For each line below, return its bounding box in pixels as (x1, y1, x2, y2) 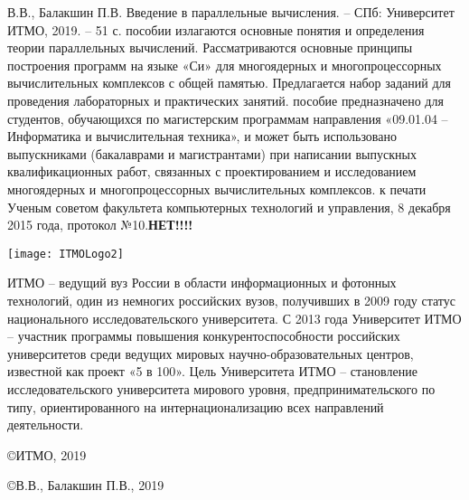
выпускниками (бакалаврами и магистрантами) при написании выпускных (7, 144, 417, 163)
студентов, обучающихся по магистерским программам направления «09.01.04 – (7, 108, 448, 127)
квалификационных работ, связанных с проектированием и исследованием (7, 162, 417, 181)
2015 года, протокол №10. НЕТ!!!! (7, 215, 193, 234)
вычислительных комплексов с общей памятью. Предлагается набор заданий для (7, 73, 451, 92)
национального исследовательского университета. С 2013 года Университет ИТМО (7, 308, 462, 327)
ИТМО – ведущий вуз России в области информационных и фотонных (7, 273, 397, 292)
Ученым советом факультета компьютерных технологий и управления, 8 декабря (7, 197, 451, 216)
